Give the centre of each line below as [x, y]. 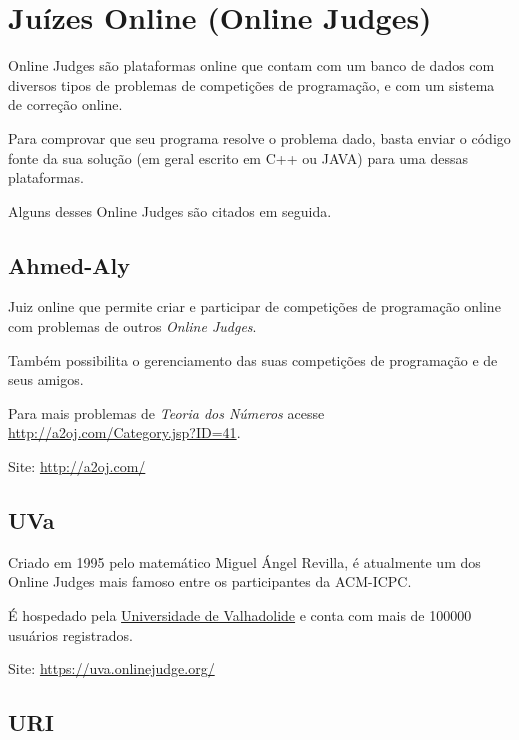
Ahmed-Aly [69, 264]
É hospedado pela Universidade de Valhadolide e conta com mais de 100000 [240, 615]
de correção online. [65, 104]
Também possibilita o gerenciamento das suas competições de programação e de [253, 359]
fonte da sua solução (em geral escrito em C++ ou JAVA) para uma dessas [238, 157]
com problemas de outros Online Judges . [132, 326]
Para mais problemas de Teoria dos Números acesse [166, 412]
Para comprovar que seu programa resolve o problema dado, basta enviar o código [259, 137]
